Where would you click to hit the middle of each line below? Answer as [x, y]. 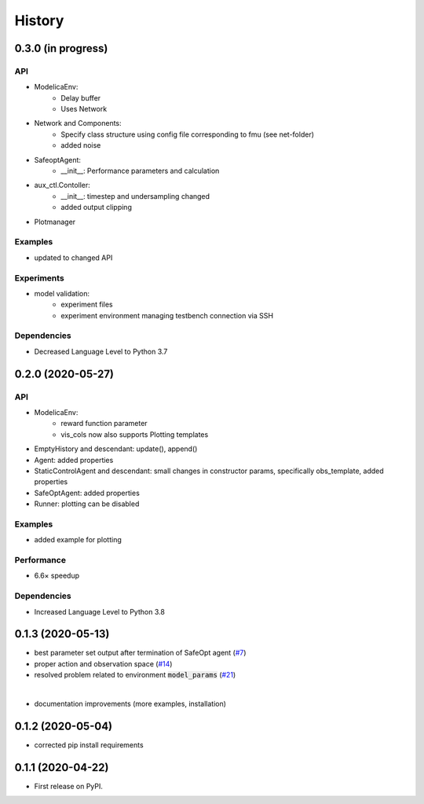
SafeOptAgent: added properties [87, 493]
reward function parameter [104, 424]
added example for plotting [78, 540]
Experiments [39, 277]
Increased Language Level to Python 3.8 [99, 611]
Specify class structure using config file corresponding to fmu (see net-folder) [187, 134]
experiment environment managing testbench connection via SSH [167, 315]
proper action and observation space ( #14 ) [103, 663]
